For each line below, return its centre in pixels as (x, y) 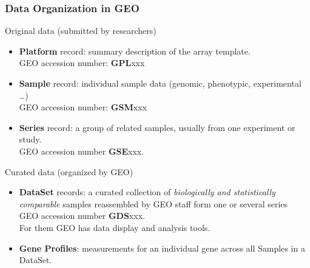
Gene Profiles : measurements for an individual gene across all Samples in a (162, 248)
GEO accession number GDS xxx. (82, 216)
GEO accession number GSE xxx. (82, 151)
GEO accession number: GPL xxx (82, 63)
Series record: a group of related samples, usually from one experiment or (157, 127)
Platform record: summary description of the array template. (135, 51)
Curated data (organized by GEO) (69, 171)
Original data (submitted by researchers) (81, 31)
